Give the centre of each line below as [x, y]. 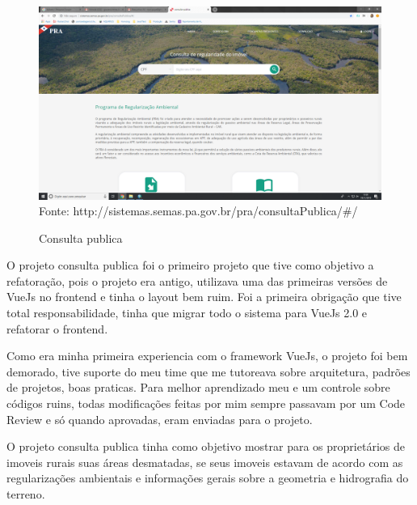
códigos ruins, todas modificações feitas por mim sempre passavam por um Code [206, 403]
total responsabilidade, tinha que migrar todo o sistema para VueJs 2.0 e [187, 313]
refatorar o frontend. [57, 328]
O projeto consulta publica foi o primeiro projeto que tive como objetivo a [190, 265]
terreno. [26, 494]
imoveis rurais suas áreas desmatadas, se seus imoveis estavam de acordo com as [205, 462]
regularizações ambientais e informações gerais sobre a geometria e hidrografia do [208, 478]
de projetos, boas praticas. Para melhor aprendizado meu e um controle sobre [198, 387]
